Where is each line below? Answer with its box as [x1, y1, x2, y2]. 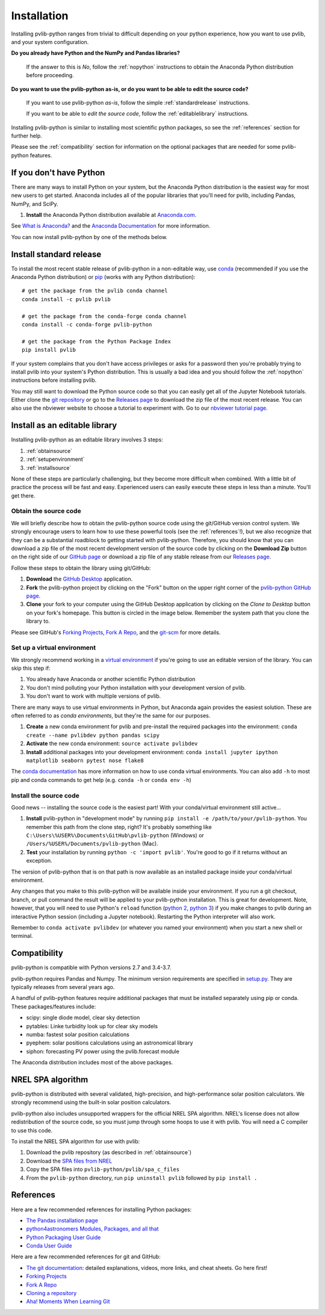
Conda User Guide [26, 1242, 72, 1249]
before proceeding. [26, 72, 75, 79]
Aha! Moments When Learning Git [26, 1298, 111, 1305]
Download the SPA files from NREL [26, 1157, 113, 1164]
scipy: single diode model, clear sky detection [26, 1014, 140, 1021]
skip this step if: [11, 664, 51, 672]
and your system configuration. [11, 38, 89, 45]
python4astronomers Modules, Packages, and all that [26, 1225, 159, 1232]
